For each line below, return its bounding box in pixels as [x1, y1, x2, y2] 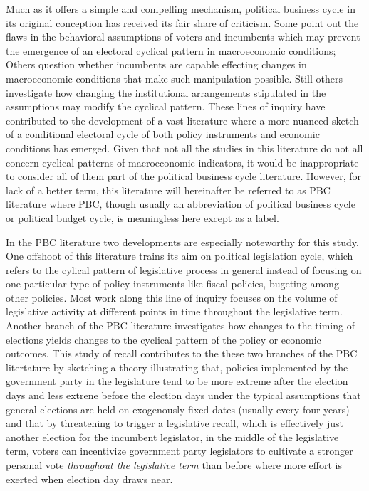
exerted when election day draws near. [6, 471, 173, 486]
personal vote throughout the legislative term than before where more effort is [6, 458, 342, 472]
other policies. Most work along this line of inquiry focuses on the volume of [6, 290, 338, 305]
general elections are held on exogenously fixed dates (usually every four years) [6, 401, 350, 416]
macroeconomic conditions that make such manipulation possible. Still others [6, 70, 343, 85]
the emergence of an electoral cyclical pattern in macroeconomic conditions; [6, 43, 336, 58]
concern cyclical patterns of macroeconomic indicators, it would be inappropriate [6, 154, 359, 169]
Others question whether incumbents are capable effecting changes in [6, 57, 307, 72]
